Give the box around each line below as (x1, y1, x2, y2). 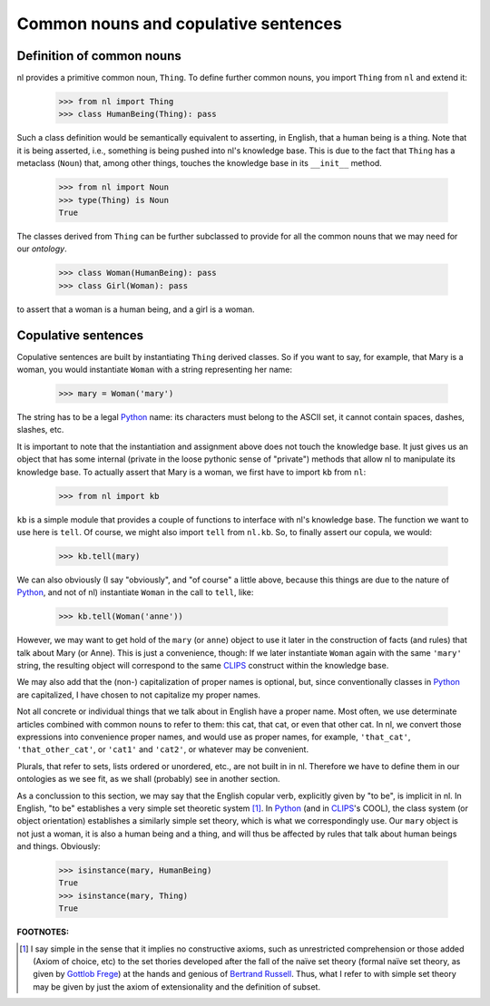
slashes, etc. (16, 425, 64, 435)
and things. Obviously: (16, 841, 101, 852)
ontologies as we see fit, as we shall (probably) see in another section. (16, 774, 280, 785)
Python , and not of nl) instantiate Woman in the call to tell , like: (16, 587, 254, 598)
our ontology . (16, 243, 67, 254)
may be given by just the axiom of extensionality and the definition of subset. (33, 981, 321, 992)
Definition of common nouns (16, 48, 181, 63)
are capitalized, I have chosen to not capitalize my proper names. (16, 689, 260, 700)
